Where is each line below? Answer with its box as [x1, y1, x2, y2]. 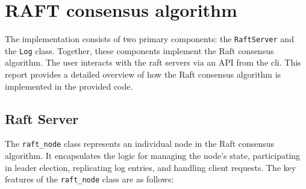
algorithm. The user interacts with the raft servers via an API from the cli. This [5, 56, 301, 69]
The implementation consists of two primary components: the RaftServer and [5, 33, 294, 45]
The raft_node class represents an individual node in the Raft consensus [5, 137, 275, 150]
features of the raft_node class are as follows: [5, 173, 174, 185]
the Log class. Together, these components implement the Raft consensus [5, 44, 274, 57]
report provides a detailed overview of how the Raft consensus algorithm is [5, 68, 281, 81]
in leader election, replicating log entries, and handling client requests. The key [5, 161, 296, 173]
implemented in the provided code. [5, 79, 133, 92]
